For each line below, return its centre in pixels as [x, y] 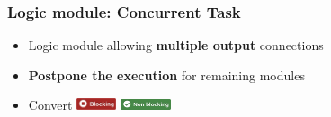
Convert [50, 105]
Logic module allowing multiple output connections [176, 45]
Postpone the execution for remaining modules [166, 75]
